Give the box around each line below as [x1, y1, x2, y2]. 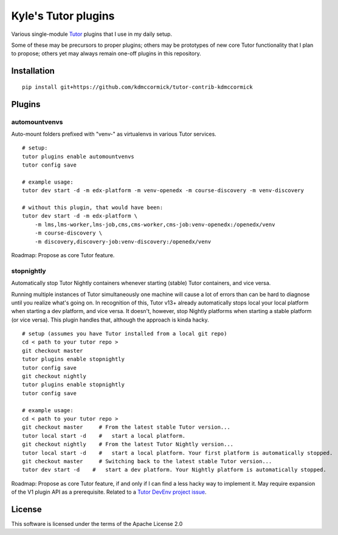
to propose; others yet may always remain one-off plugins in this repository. [11, 50, 201, 57]
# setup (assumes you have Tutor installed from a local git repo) [22, 330, 227, 337]
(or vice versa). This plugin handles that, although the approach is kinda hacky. [11, 316, 209, 323]
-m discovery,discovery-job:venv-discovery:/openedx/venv [34, 238, 212, 245]
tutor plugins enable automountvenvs [22, 153, 135, 160]
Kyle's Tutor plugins [11, 9, 115, 22]
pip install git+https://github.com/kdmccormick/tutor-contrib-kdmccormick [22, 83, 253, 91]
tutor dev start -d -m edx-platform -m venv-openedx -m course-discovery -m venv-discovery [22, 187, 304, 194]
